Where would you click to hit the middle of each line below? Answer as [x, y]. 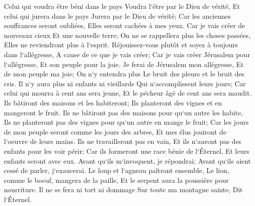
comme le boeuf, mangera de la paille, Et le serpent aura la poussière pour [116, 180]
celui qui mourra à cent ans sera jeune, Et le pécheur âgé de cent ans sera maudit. [128, 93]
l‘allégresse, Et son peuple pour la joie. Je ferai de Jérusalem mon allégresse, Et [124, 64]
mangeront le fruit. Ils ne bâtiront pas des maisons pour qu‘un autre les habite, [124, 112]
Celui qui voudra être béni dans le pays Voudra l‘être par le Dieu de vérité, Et [122, 6]
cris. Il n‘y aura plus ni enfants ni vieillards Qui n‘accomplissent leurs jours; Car [125, 83]
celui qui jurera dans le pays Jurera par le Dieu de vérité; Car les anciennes [118, 16]
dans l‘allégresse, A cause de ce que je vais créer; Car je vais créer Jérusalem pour [127, 54]
